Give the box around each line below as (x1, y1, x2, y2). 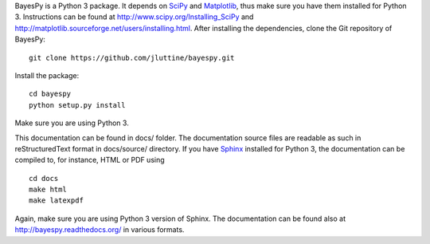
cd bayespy (29, 89, 72, 99)
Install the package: (14, 70, 80, 80)
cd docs (29, 174, 59, 183)
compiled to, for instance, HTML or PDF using (14, 155, 165, 165)
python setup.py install (29, 100, 126, 109)
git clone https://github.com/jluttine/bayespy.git (29, 53, 235, 62)
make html (29, 185, 67, 195)
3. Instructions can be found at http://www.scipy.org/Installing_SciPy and (14, 12, 254, 22)
